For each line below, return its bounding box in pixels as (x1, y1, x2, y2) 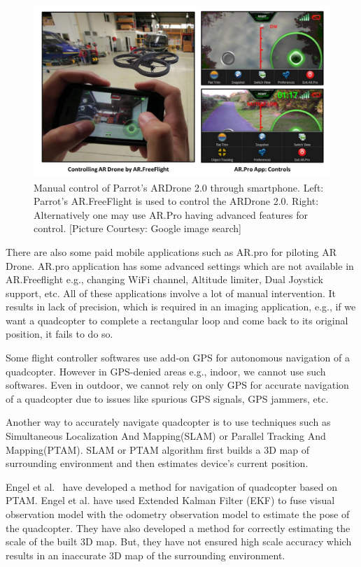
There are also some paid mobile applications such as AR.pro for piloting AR (6, 244, 337, 259)
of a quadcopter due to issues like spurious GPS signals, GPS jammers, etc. (6, 391, 329, 405)
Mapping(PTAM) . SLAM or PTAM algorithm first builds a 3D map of (6, 442, 309, 457)
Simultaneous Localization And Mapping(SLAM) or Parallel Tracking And (6, 429, 326, 443)
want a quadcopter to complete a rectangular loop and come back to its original (6, 313, 348, 327)
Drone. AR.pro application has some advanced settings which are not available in (6, 258, 354, 273)
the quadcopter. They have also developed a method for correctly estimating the (6, 520, 351, 535)
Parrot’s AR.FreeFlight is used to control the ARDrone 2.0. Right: (34, 194, 319, 208)
